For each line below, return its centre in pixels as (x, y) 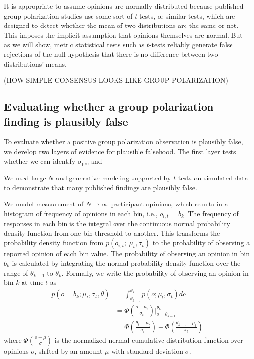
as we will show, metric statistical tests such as (74, 44)
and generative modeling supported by (114, 177)
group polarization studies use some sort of (68, 15)
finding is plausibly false (66, 121)
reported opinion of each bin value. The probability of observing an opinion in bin (127, 253)
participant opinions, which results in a (169, 204)
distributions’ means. (35, 64)
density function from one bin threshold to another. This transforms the (112, 233)
